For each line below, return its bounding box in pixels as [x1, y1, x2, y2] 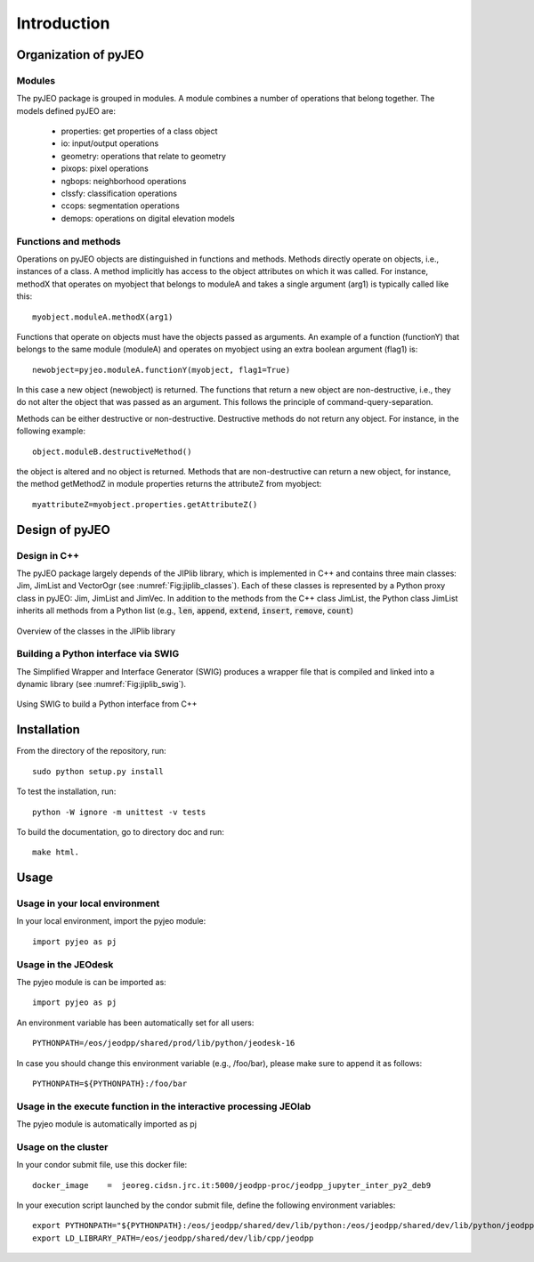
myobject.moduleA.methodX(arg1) [32, 311, 174, 322]
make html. [32, 847, 80, 858]
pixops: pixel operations [61, 163, 149, 174]
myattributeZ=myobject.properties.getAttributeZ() [32, 499, 258, 509]
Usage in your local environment [16, 897, 160, 910]
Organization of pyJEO [16, 47, 144, 62]
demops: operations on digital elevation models [61, 213, 235, 223]
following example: [16, 425, 86, 436]
